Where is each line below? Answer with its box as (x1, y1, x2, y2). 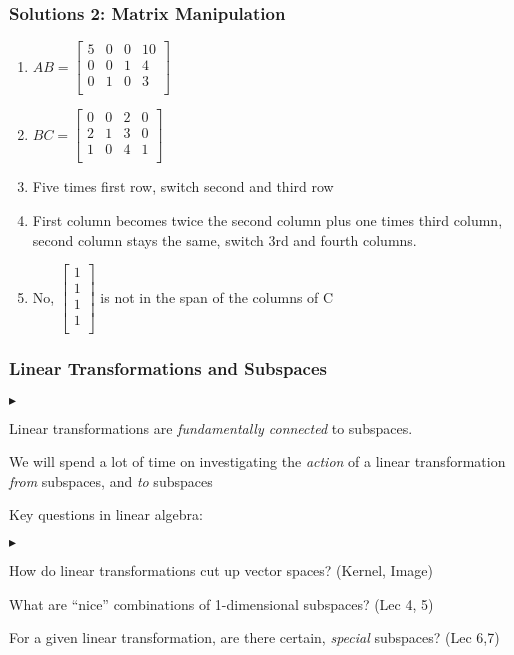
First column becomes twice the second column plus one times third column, (32, 210, 503, 231)
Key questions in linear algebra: (9, 504, 203, 525)
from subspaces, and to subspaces (9, 470, 213, 491)
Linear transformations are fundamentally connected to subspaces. (9, 417, 413, 438)
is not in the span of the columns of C (100, 286, 334, 307)
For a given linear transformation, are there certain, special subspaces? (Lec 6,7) (9, 627, 500, 648)
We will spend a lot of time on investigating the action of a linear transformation (9, 451, 506, 472)
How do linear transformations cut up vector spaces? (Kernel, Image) (9, 560, 433, 580)
